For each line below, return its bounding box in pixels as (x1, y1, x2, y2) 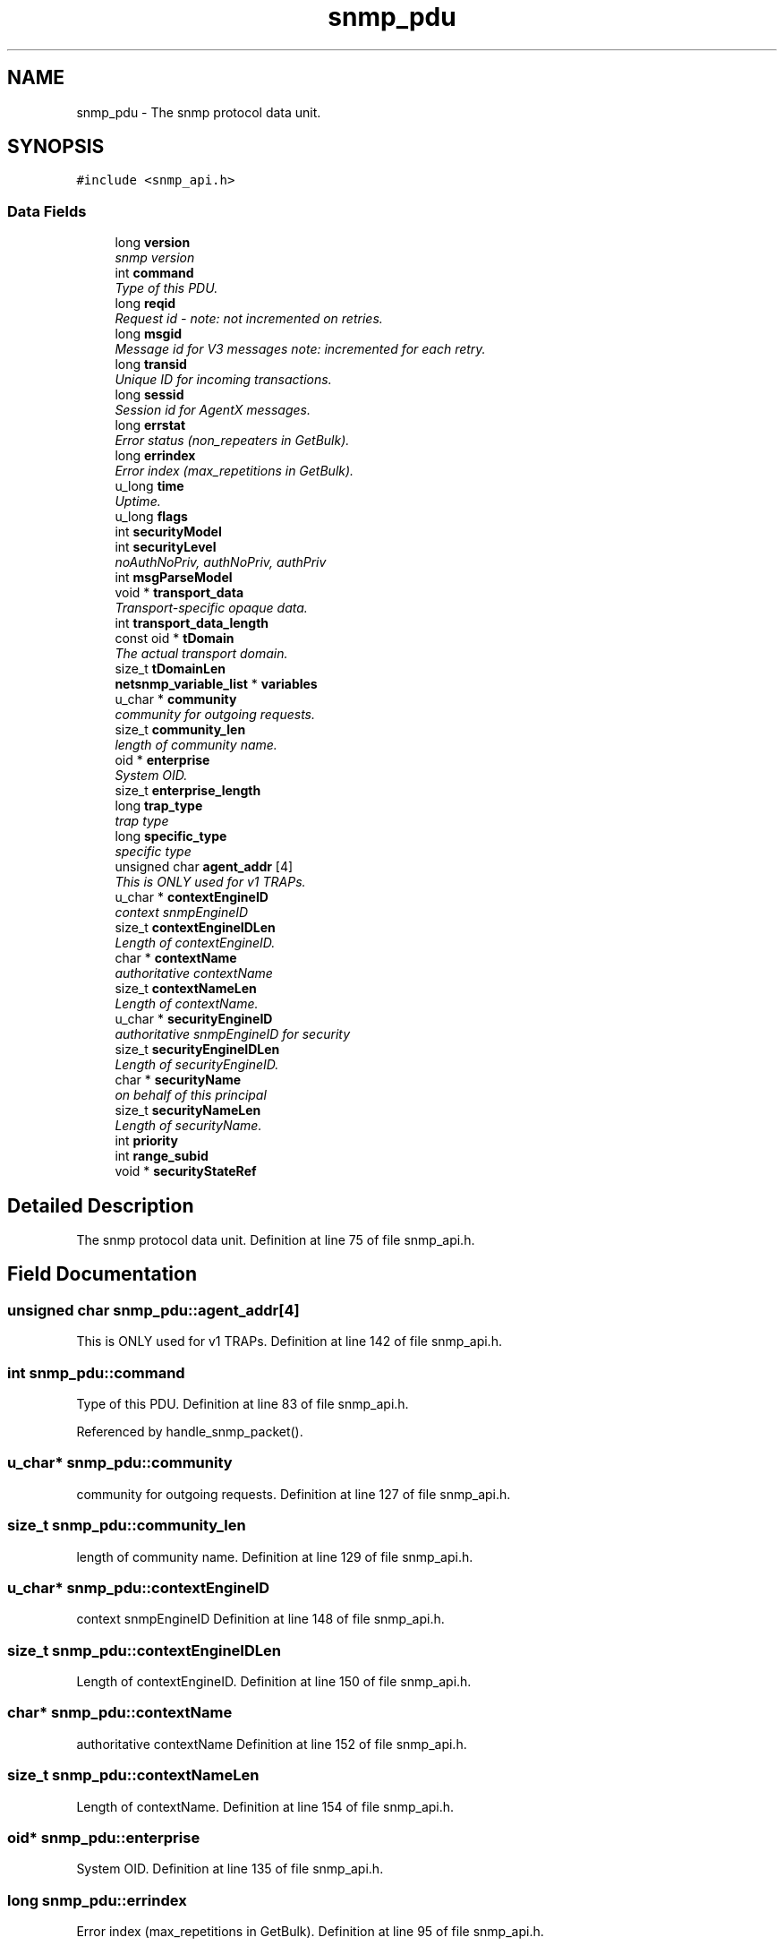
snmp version (115, 250, 195, 266)
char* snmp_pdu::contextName (7, 1703, 233, 1722)
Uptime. (115, 493, 161, 510)
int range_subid (115, 1148, 209, 1164)
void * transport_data (115, 585, 244, 601)
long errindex (115, 448, 196, 464)
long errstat (115, 417, 186, 433)
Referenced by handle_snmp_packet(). (76, 1424, 303, 1439)
